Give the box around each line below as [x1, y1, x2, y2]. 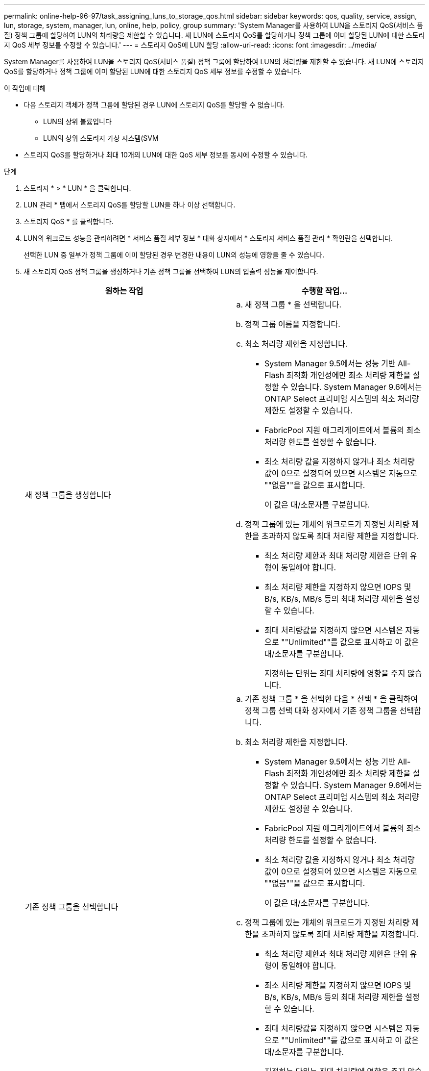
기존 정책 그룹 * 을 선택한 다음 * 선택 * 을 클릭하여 [245, 694, 418, 704]
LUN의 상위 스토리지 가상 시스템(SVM [43, 134, 159, 142]
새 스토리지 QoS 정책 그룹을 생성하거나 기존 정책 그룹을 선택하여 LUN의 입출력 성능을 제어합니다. [24, 267, 318, 276]
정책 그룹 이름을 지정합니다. [245, 319, 340, 329]
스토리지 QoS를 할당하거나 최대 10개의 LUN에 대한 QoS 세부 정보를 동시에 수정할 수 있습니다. [24, 151, 308, 159]
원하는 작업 [105, 286, 143, 296]
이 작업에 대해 [4, 84, 46, 92]
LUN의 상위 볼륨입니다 [43, 117, 112, 126]
